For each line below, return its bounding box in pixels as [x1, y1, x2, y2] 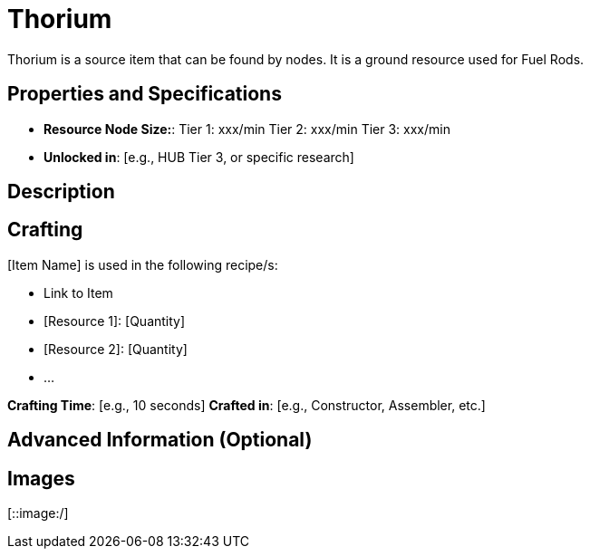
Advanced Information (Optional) [7, 428, 313, 452]
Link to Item [44, 284, 113, 301]
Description [7, 180, 115, 204]
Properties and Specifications [7, 82, 282, 106]
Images [7, 466, 75, 490]
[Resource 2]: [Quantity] [44, 340, 188, 357]
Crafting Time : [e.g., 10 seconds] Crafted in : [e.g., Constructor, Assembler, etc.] [7, 397, 486, 413]
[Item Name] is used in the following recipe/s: [7, 256, 278, 273]
